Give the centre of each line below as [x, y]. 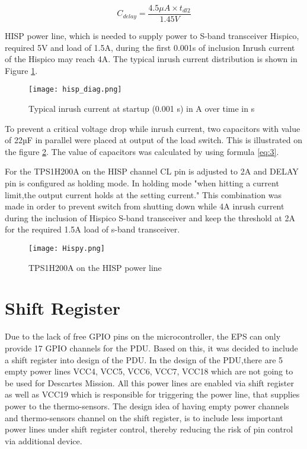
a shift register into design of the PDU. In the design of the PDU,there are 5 [144, 359]
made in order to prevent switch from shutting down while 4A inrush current [145, 206]
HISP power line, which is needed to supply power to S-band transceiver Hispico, [152, 36]
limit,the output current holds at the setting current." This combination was [143, 194]
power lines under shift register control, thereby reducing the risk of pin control [149, 429]
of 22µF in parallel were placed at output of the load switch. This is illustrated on [153, 140]
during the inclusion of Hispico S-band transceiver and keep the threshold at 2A [150, 217]
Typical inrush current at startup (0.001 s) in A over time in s [142, 109]
